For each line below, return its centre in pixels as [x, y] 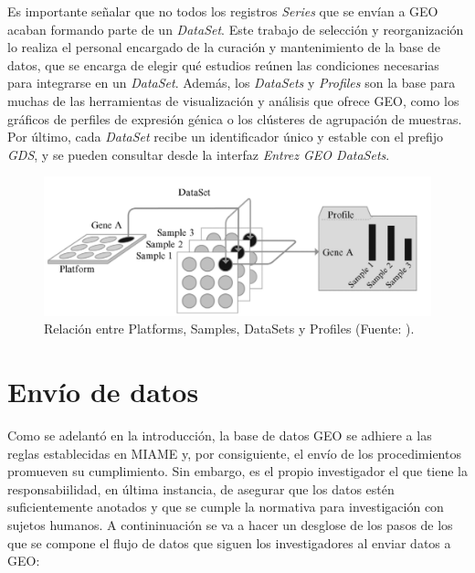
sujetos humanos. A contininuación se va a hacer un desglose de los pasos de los [230, 525]
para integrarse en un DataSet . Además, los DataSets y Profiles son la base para [232, 83]
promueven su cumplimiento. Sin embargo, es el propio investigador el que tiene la [237, 471]
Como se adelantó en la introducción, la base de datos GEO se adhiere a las [220, 435]
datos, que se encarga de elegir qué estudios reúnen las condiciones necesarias [223, 64]
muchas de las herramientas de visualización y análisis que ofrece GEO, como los [233, 100]
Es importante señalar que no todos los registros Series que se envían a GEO [223, 11]
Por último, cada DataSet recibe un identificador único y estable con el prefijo [226, 137]
